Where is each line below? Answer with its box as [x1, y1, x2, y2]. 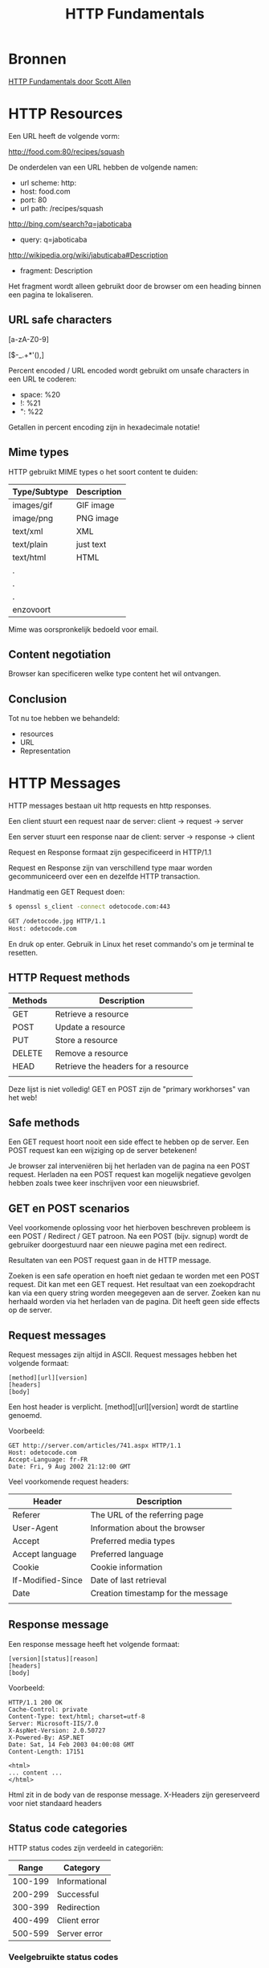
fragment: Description [19, 266, 93, 275]
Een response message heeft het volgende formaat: [8, 1639, 180, 1648]
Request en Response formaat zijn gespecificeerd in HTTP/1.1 [8, 848, 212, 858]
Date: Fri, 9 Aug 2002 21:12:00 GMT [8, 1462, 131, 1470]
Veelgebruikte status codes [8, 1952, 119, 1963]
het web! [8, 1093, 38, 1102]
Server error [56, 1928, 103, 1939]
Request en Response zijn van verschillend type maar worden [8, 863, 213, 873]
